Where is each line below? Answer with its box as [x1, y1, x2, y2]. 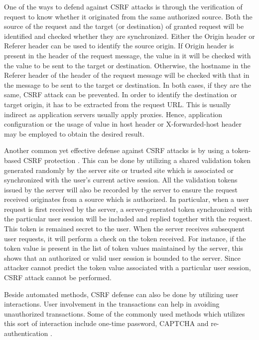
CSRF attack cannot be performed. [4, 272, 112, 283]
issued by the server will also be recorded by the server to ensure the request [4, 184, 238, 194]
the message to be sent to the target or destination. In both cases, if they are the [4, 79, 251, 90]
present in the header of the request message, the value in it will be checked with [4, 50, 251, 60]
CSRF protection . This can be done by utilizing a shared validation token [23, 155, 251, 165]
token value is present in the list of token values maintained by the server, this [4, 243, 244, 253]
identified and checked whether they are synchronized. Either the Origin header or [4, 30, 255, 41]
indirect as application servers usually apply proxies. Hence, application [4, 109, 223, 119]
